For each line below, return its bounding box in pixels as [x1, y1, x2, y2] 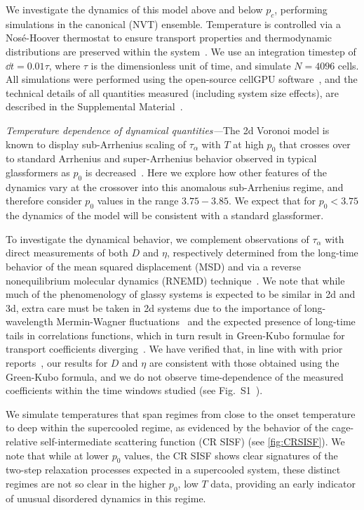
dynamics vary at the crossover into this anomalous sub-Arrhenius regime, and [6, 179, 344, 194]
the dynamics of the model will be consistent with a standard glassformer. [6, 208, 324, 223]
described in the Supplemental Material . [6, 99, 183, 114]
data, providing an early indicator [210, 476, 356, 491]
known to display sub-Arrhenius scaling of [6, 136, 187, 151]
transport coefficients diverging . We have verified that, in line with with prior [6, 341, 343, 356]
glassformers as [6, 164, 70, 179]
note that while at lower [6, 447, 109, 462]
